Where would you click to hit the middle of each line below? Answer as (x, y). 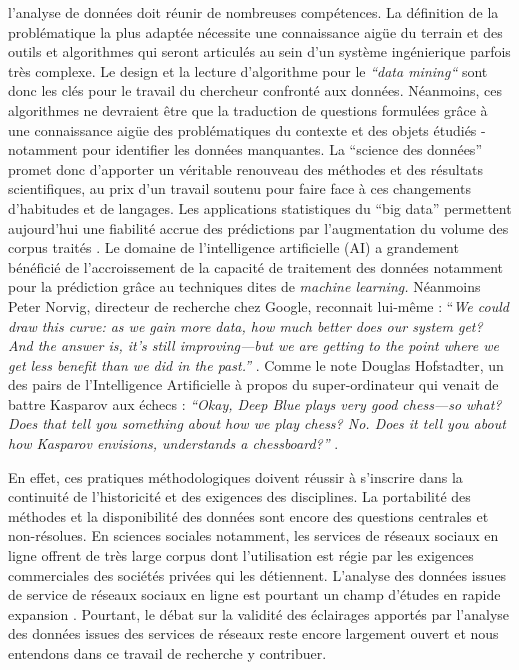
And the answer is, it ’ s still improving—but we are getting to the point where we (253, 345)
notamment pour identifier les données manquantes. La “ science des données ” (245, 149)
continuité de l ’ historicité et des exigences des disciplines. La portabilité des (239, 496)
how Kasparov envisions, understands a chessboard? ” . (173, 443)
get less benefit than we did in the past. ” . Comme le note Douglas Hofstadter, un (256, 364)
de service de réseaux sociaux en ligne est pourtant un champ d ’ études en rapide (254, 594)
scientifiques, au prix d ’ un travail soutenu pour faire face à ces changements (239, 188)
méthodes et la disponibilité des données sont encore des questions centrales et (248, 515)
